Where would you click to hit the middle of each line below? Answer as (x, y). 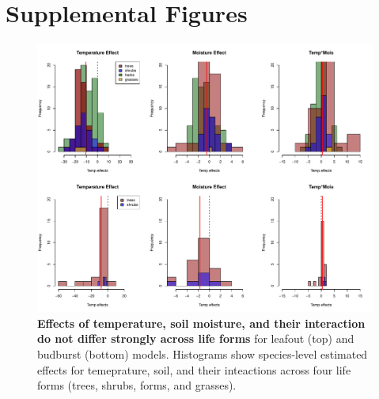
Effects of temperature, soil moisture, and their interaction (201, 323)
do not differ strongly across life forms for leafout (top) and (196, 338)
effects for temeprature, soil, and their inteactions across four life (194, 369)
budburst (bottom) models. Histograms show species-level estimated (203, 354)
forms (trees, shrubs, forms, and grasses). (137, 385)
